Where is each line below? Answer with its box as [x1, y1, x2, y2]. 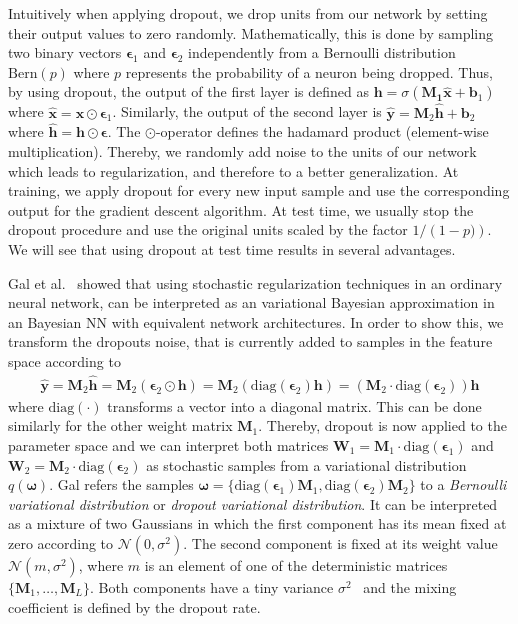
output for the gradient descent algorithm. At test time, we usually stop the [8, 199, 474, 220]
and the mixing [363, 576, 457, 597]
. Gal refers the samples [49, 474, 194, 495]
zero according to [8, 532, 114, 553]
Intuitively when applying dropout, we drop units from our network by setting [8, 3, 488, 23]
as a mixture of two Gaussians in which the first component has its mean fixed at [8, 513, 507, 534]
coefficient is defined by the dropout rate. [8, 596, 261, 617]
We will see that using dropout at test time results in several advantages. [8, 238, 456, 259]
